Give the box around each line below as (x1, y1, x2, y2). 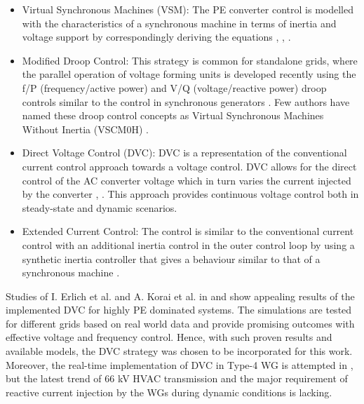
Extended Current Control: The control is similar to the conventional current (22, 224, 354, 238)
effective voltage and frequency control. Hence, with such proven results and (6, 330, 332, 344)
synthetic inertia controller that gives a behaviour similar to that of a (22, 251, 321, 266)
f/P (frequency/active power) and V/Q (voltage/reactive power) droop (22, 80, 327, 95)
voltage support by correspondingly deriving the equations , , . (22, 29, 291, 44)
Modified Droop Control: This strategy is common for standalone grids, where (22, 53, 358, 67)
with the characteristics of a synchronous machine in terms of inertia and (22, 15, 337, 30)
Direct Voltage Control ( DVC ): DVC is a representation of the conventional (22, 145, 347, 160)
